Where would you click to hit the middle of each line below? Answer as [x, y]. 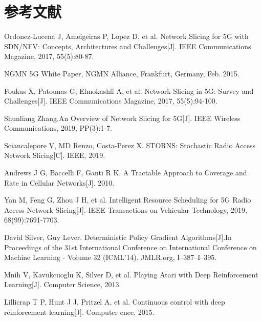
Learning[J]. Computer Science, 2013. [63, 284]
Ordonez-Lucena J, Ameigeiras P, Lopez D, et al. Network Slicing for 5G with [126, 36]
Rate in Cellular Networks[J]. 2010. [59, 182]
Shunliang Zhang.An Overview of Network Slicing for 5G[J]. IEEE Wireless [122, 118]
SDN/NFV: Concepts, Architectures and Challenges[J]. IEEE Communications [128, 46]
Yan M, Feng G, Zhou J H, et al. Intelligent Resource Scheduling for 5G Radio [128, 200]
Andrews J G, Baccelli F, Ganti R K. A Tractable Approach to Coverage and [126, 173]
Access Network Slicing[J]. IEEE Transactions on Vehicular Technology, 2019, [126, 209]
